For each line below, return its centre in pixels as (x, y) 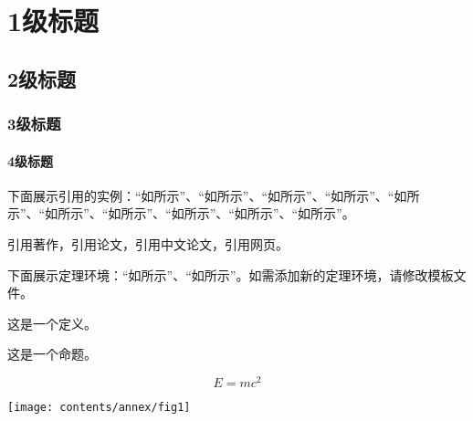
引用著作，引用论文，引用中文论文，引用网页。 (148, 243)
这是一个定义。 (52, 323)
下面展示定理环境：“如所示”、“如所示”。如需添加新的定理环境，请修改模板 (231, 274)
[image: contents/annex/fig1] (99, 408)
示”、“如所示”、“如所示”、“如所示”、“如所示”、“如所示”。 (181, 213)
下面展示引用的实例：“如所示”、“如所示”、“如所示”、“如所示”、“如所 (214, 195)
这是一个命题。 (52, 354)
